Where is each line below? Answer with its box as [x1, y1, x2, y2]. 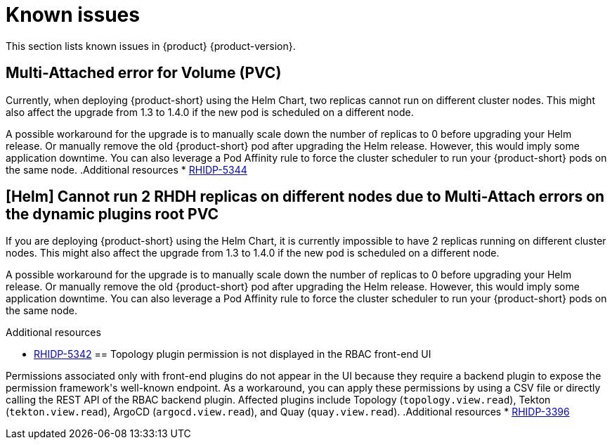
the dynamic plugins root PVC [6, 205, 219, 224]
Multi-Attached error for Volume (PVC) [6, 64, 282, 82]
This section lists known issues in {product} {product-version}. [6, 39, 296, 52]
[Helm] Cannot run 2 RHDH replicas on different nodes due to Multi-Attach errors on [6, 188, 605, 206]
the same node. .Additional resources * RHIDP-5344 [6, 163, 247, 176]
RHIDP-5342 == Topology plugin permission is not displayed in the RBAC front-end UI [34, 348, 431, 361]
